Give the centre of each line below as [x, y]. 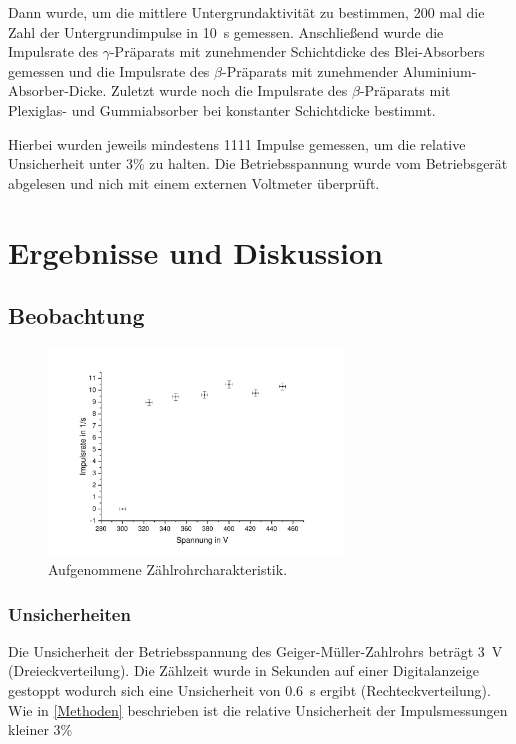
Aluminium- [439, 70]
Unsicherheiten [69, 613]
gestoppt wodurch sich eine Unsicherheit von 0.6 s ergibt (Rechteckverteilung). [249, 690]
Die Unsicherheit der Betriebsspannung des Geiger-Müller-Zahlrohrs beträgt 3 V [255, 650]
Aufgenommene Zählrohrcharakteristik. [168, 569]
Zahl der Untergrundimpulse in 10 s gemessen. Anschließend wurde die [226, 31]
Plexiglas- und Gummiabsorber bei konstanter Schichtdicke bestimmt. [222, 109]
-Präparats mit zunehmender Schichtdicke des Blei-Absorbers [297, 51]
